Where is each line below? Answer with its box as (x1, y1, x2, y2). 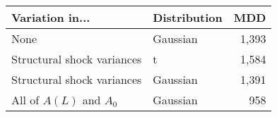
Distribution (153, 9, 223, 25)
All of (11, 92, 40, 108)
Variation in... (11, 9, 90, 25)
